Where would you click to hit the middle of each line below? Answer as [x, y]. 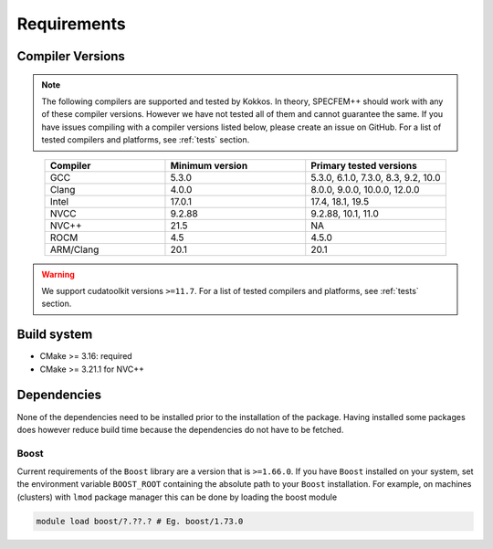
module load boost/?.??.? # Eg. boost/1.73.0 [140, 521]
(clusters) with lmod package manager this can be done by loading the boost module [177, 497]
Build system [55, 335]
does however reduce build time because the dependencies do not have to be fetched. [180, 429]
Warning [58, 274]
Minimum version [209, 165]
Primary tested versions [364, 165]
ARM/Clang [74, 249]
